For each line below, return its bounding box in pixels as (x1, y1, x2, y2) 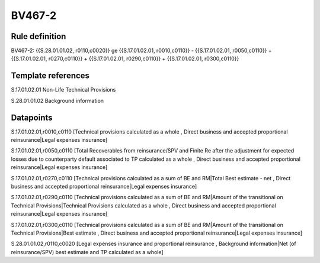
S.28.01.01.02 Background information (11, 97, 104, 104)
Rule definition (11, 31, 66, 41)
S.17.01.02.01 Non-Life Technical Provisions (11, 86, 116, 93)
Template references (11, 71, 90, 81)
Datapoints (11, 112, 53, 122)
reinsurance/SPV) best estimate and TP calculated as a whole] (11, 248, 164, 255)
